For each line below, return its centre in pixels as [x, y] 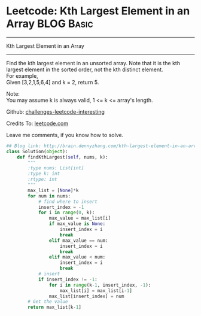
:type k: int [44, 174]
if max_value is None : [77, 224]
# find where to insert [68, 202]
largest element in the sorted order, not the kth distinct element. [85, 69]
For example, [22, 75]
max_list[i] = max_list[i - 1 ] [96, 291]
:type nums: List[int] [56, 168]
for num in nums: [49, 196]
